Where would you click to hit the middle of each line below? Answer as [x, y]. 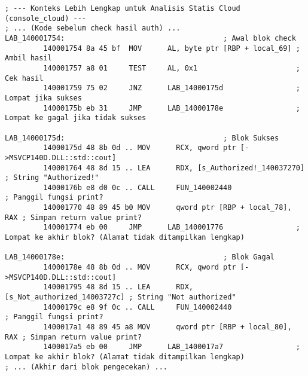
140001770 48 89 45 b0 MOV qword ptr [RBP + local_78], [167, 208]
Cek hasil [24, 78]
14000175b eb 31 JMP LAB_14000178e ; [172, 108]
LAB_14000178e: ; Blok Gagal [140, 257]
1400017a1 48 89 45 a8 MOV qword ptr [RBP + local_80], [167, 327]
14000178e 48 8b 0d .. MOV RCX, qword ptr [140, 268]
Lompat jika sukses [43, 98]
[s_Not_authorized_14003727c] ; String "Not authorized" [121, 297]
